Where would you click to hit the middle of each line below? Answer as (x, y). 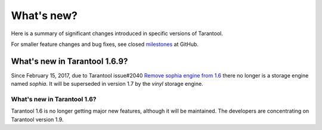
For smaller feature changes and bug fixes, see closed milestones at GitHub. (105, 44)
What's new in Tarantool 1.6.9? (69, 61)
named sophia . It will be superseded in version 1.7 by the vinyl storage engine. (107, 84)
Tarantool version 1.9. (37, 119)
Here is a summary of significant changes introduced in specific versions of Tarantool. (117, 33)
